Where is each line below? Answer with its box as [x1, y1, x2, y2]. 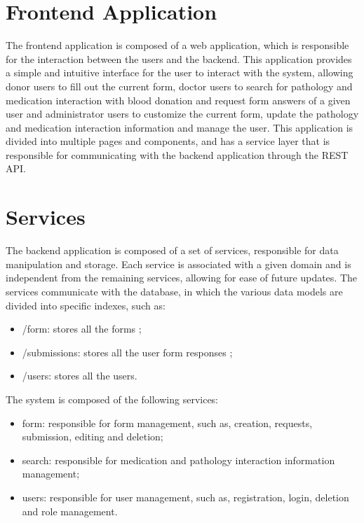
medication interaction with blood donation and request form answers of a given [6, 92, 351, 107]
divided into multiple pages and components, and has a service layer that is [6, 134, 330, 148]
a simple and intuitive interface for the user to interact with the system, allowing [6, 65, 353, 80]
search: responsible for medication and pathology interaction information [22, 452, 335, 467]
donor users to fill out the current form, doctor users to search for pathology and [6, 78, 353, 93]
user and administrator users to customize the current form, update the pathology [6, 106, 359, 121]
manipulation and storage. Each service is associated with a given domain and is [6, 256, 351, 271]
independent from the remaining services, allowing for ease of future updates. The [6, 270, 358, 285]
